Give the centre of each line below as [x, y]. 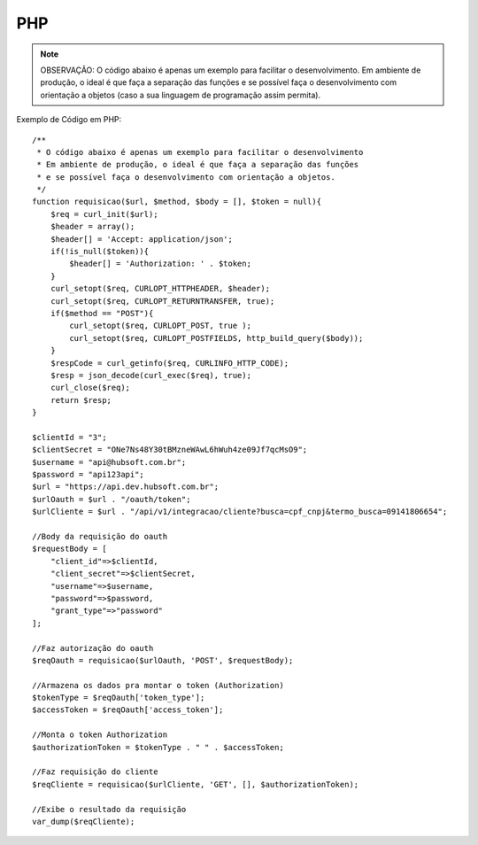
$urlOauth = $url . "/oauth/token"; [112, 499]
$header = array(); [93, 227]
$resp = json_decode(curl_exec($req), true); [151, 375]
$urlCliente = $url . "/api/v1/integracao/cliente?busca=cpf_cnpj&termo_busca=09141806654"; [240, 512]
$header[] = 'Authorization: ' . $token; [161, 264]
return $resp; [81, 400]
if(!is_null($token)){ [100, 252]
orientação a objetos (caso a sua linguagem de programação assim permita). [181, 95]
